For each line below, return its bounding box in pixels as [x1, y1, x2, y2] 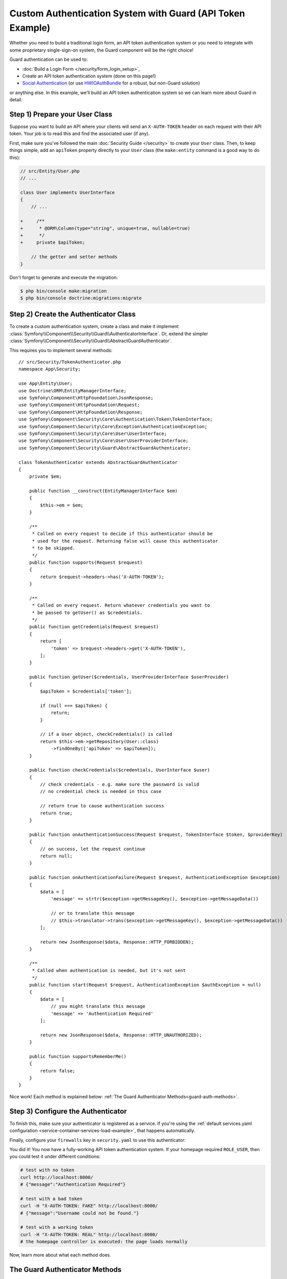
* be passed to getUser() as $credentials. [32, 609, 143, 615]
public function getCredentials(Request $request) [29, 624, 159, 630]
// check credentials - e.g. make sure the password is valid [40, 782, 200, 787]
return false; [40, 1068, 76, 1074]
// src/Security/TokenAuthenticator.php [18, 359, 121, 365]
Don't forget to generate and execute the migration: [9, 274, 118, 280]
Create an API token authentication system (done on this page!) [22, 73, 156, 79]
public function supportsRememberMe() [29, 1053, 127, 1059]
